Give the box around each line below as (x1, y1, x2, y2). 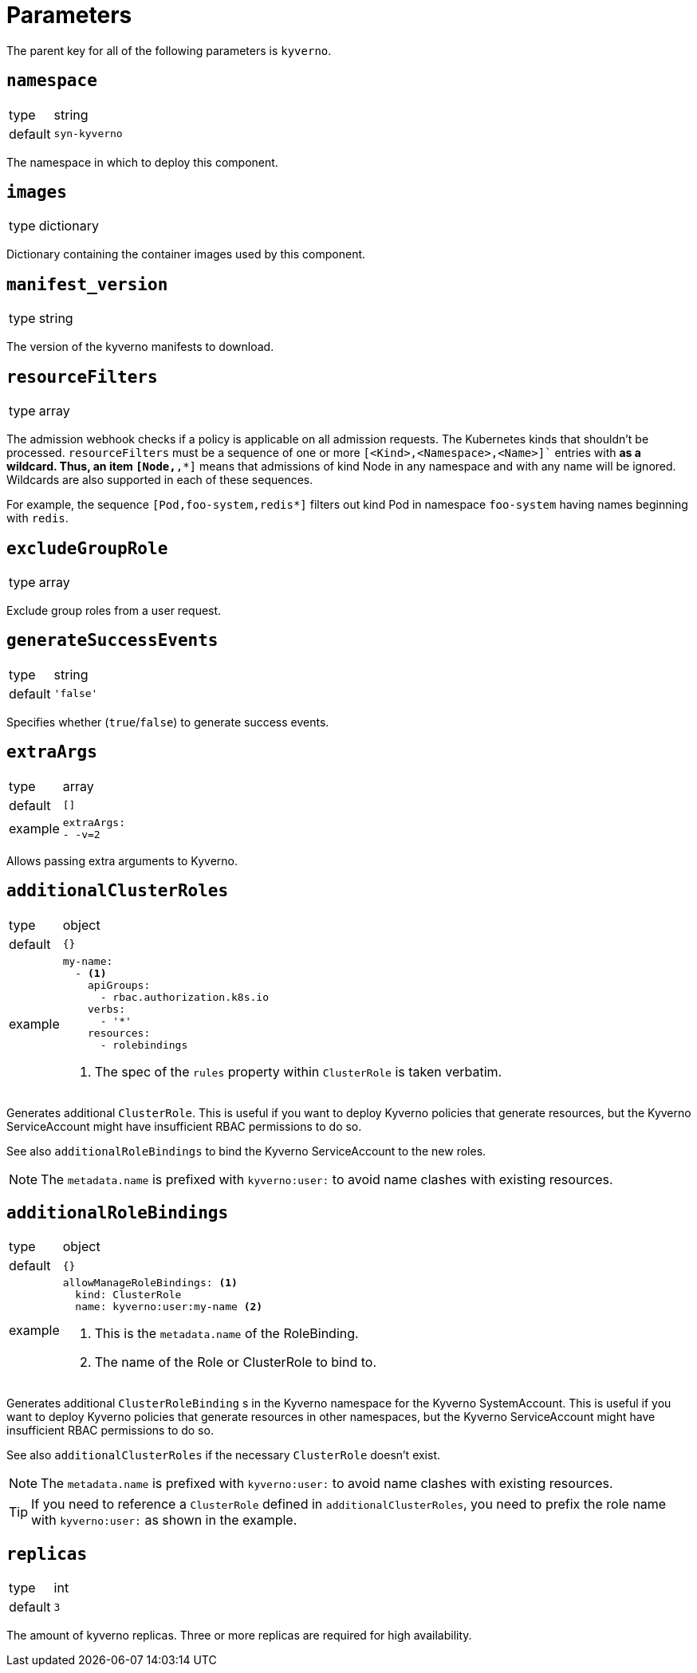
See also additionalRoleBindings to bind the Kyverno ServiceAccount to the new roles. (6, 1144, 486, 1158)
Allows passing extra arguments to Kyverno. (6, 853, 238, 868)
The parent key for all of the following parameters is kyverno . (6, 43, 332, 57)
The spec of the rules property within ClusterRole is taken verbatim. (94, 1063, 502, 1080)
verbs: (88, 1002, 125, 1015)
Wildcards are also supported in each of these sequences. (6, 473, 313, 487)
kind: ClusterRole (75, 1289, 182, 1301)
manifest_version (6, 274, 168, 294)
